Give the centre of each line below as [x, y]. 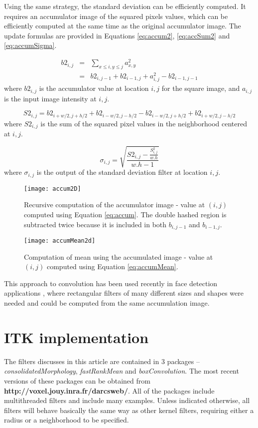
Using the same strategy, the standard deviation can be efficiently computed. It [125, 6]
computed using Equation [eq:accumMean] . [112, 266]
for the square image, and [201, 88]
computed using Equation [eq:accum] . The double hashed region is [125, 214]
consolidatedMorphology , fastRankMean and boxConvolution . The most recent [122, 371]
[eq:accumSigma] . [30, 45]
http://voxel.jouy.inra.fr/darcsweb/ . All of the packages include [109, 390]
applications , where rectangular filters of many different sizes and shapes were [124, 293]
